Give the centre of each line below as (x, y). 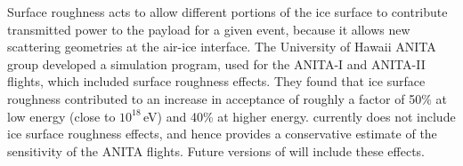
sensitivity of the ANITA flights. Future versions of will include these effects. (216, 150)
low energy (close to (61, 116)
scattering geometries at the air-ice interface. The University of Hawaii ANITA (222, 47)
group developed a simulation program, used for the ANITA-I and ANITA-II (216, 63)
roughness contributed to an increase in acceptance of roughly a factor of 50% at (227, 98)
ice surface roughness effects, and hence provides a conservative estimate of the (222, 134)
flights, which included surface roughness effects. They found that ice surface (216, 81)
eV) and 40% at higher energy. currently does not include (300, 116)
